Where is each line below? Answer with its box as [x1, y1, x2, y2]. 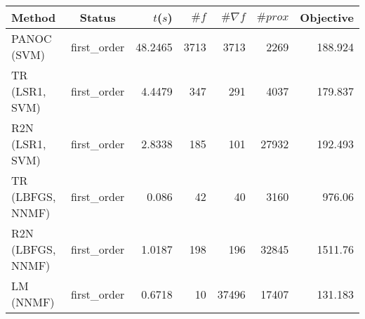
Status [79, 9, 116, 25]
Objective [300, 9, 354, 25]
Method [11, 9, 56, 25]
